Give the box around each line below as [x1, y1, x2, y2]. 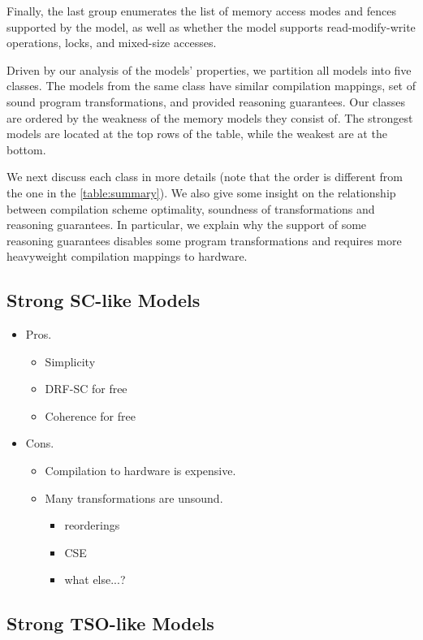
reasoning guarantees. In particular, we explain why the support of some [6, 216, 367, 233]
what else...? [64, 571, 126, 588]
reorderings [64, 517, 120, 534]
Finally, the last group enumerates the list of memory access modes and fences [6, 2, 396, 19]
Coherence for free [45, 407, 136, 424]
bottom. [6, 141, 46, 158]
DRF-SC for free [45, 380, 127, 397]
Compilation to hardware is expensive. [45, 462, 236, 479]
